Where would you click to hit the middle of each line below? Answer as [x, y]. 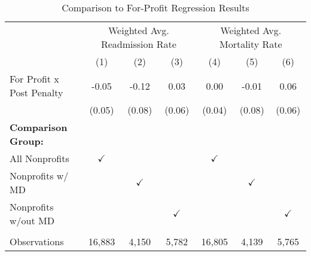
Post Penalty [36, 92]
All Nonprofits [39, 158]
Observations [37, 241]
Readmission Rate [138, 44]
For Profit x [34, 79]
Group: [27, 141]
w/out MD [32, 220]
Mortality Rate [251, 44]
